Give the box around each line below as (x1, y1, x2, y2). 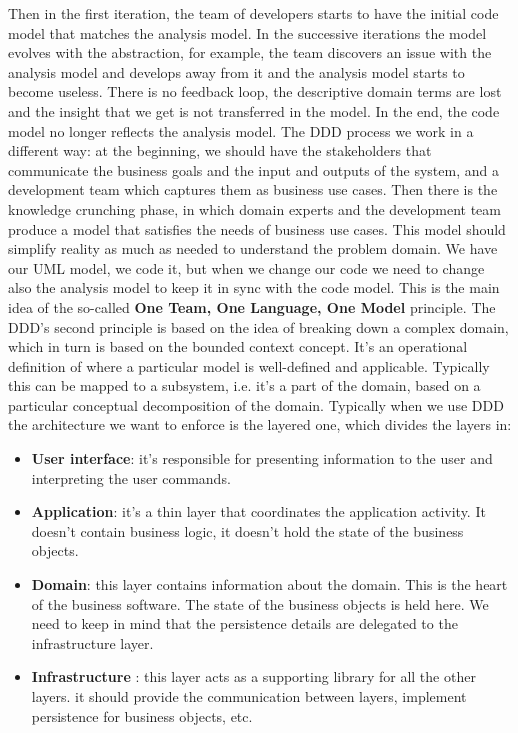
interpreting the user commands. (31, 467, 231, 488)
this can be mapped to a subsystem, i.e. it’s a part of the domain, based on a (8, 375, 481, 396)
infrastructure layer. (31, 632, 154, 653)
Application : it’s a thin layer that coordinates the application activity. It (31, 501, 486, 522)
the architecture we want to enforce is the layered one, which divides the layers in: (8, 414, 512, 435)
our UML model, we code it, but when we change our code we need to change (8, 257, 485, 278)
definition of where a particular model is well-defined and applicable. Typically (8, 355, 490, 376)
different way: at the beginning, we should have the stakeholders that (8, 140, 432, 161)
